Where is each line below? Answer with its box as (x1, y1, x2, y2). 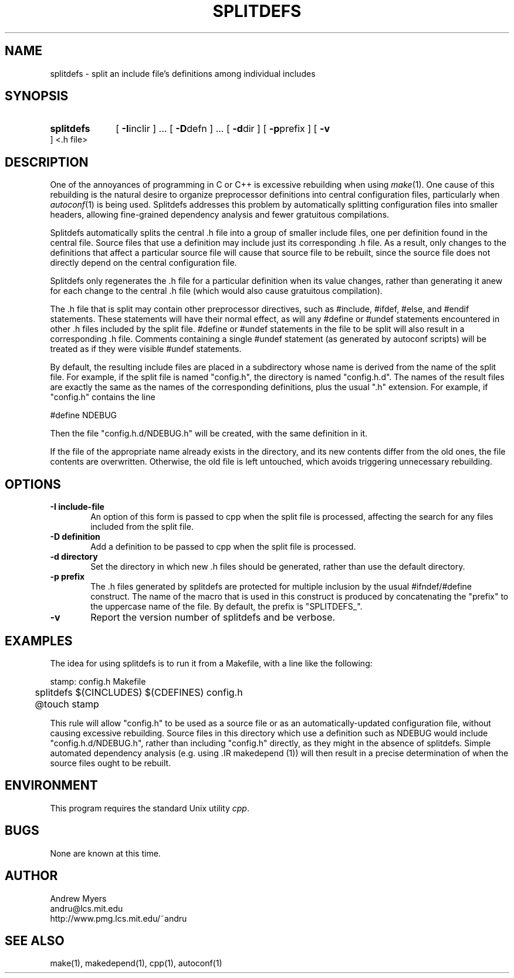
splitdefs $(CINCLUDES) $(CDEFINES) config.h (35, 686, 243, 698)
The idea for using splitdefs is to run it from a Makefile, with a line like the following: (50, 658, 373, 668)
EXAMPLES (5, 633, 73, 648)
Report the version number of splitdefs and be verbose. (90, 611, 336, 624)
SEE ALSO (5, 933, 65, 948)
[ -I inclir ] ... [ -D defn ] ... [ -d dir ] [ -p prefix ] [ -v (116, 123, 330, 135)
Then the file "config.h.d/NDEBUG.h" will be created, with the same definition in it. (50, 428, 368, 439)
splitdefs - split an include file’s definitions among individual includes (50, 68, 316, 79)
